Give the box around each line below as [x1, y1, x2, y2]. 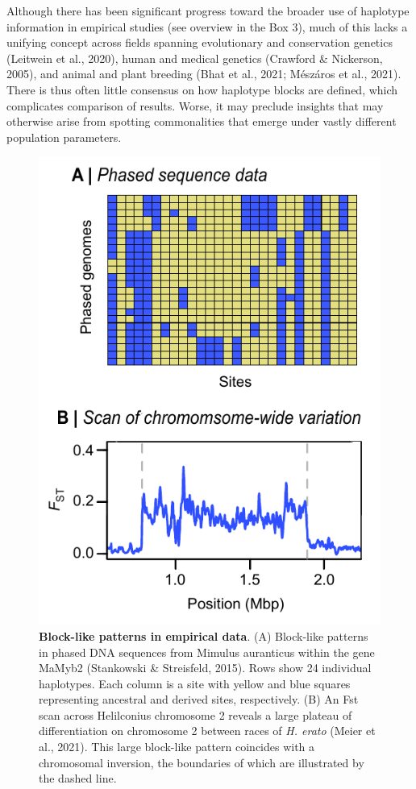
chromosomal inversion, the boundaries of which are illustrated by [39, 754, 364, 770]
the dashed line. [39, 770, 117, 787]
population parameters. [6, 128, 122, 145]
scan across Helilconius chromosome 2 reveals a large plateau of [39, 706, 352, 723]
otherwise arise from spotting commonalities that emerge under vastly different [6, 113, 397, 130]
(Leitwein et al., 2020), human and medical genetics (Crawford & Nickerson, [6, 49, 383, 66]
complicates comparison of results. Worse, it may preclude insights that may [6, 97, 384, 114]
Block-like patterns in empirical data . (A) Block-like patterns [39, 627, 368, 644]
